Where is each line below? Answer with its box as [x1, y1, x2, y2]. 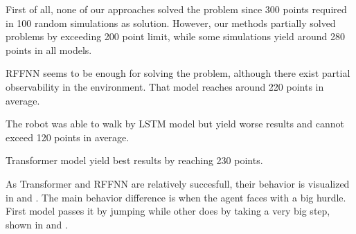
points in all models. [6, 42, 92, 57]
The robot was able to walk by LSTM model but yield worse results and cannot [6, 116, 345, 131]
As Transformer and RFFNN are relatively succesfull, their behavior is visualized [6, 176, 350, 190]
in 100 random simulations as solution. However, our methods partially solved [6, 15, 336, 30]
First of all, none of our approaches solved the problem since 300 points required [6, 2, 347, 16]
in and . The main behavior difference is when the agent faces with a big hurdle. [6, 190, 346, 204]
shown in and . [6, 217, 68, 231]
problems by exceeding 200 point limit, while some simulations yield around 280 [6, 29, 345, 44]
